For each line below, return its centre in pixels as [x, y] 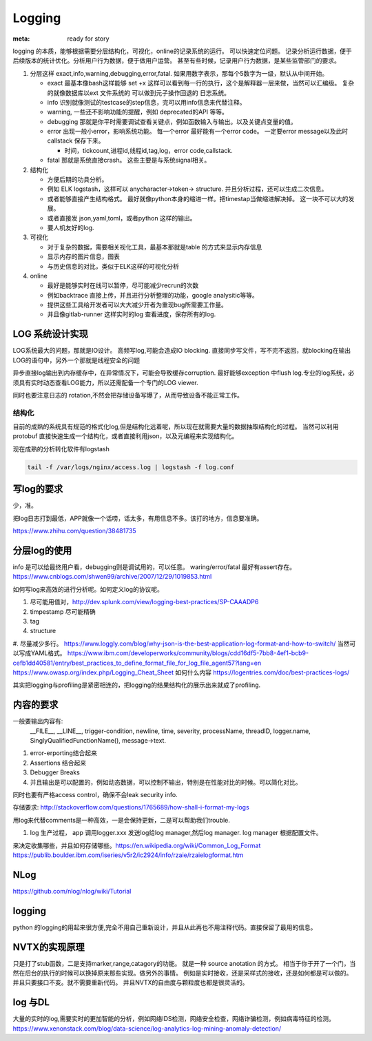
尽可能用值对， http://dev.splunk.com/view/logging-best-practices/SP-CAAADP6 [144, 602]
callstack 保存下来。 [76, 141]
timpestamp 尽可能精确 [63, 611]
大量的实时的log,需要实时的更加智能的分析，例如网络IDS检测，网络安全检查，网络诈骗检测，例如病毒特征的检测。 [174, 1019]
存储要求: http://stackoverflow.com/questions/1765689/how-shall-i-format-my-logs [131, 807]
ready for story [88, 39]
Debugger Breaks [55, 772]
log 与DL [31, 1002]
